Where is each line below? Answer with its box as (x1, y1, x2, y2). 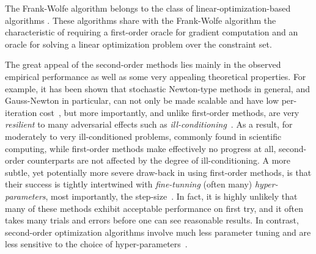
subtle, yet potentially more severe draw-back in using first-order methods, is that (5, 165, 312, 178)
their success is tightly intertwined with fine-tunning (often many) (5, 178, 252, 191)
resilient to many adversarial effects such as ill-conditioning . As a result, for (5, 118, 293, 131)
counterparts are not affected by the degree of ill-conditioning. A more (27, 154, 291, 167)
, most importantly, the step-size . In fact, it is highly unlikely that (45, 189, 298, 202)
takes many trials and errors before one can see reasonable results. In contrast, (5, 214, 299, 227)
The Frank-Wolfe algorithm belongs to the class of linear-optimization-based (5, 2, 291, 14)
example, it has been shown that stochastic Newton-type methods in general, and (5, 82, 310, 95)
